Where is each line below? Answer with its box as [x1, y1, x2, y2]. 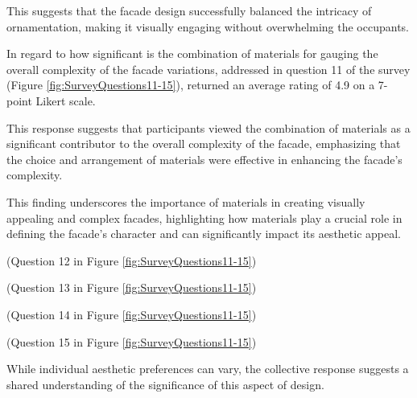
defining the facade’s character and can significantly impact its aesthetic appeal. [6, 225, 401, 242]
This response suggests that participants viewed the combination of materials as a [6, 119, 411, 136]
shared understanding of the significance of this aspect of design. [6, 375, 324, 392]
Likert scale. [35, 92, 96, 109]
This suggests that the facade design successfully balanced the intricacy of [6, 2, 372, 18]
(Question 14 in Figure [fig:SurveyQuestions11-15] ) [6, 306, 257, 322]
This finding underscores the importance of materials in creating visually [6, 193, 365, 210]
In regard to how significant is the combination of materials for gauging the [6, 45, 378, 62]
